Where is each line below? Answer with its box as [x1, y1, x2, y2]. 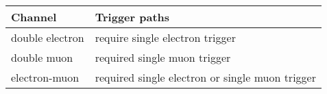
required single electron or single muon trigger [95, 69, 316, 85]
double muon [11, 49, 73, 65]
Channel [11, 9, 57, 25]
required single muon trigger [95, 49, 231, 65]
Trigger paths [95, 9, 170, 25]
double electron [11, 30, 84, 45]
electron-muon [11, 69, 80, 85]
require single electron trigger [95, 30, 236, 45]
